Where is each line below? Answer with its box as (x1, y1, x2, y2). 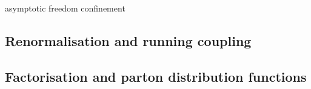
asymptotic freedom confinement (5, 2, 125, 14)
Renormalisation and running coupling (5, 31, 252, 50)
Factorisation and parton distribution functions (5, 67, 307, 85)
